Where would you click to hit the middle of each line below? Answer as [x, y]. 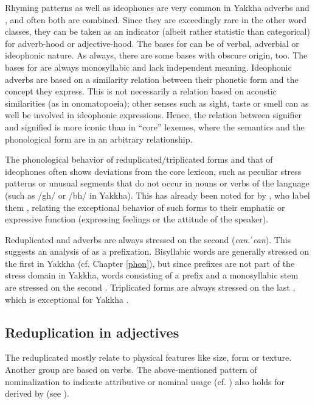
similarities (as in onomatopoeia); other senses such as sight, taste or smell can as [157, 103]
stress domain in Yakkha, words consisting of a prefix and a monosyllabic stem [152, 275]
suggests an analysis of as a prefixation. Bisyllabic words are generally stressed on [157, 251]
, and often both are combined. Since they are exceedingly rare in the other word [156, 19]
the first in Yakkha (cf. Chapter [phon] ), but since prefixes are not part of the [150, 263]
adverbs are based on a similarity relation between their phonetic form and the [152, 79]
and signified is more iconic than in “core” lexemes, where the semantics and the [155, 126]
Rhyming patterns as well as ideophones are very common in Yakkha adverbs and [157, 7]
